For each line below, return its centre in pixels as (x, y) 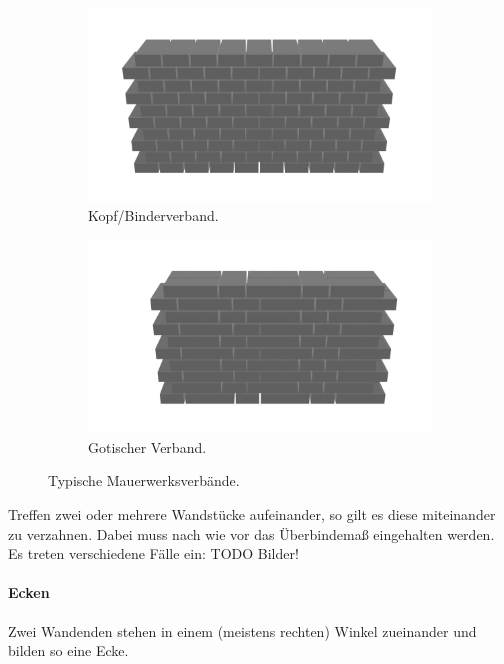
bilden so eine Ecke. (68, 650)
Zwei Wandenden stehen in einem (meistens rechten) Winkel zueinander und (242, 630)
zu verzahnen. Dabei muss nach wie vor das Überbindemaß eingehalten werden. (251, 533)
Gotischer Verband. (147, 446)
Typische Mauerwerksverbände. (144, 480)
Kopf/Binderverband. (153, 215)
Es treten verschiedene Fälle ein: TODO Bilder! (153, 553)
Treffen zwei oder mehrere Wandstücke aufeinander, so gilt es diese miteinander (252, 513)
